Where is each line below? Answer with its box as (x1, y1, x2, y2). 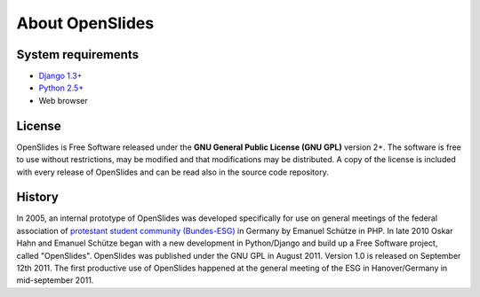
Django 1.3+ (38, 71, 83, 82)
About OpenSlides (16, 13, 155, 33)
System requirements (16, 47, 140, 62)
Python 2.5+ (38, 82, 84, 93)
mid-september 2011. (16, 275, 94, 285)
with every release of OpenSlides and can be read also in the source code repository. (16, 167, 329, 177)
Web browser (38, 95, 88, 106)
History (16, 190, 60, 205)
